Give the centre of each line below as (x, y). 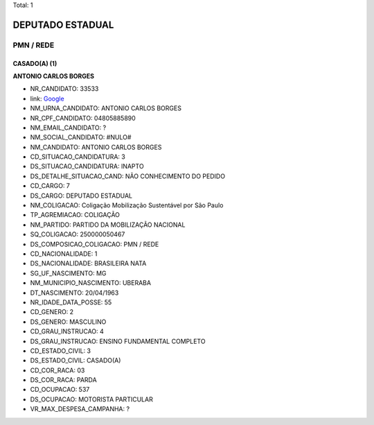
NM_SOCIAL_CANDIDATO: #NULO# (81, 137)
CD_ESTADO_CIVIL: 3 (61, 351)
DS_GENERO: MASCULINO (68, 322)
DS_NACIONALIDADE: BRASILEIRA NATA (88, 263)
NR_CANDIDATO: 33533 (64, 89)
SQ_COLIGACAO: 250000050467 (78, 234)
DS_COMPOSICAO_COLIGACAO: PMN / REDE (95, 244)
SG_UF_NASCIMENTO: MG (68, 273)
